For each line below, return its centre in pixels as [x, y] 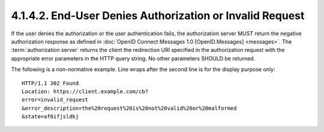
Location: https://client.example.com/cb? [85, 91]
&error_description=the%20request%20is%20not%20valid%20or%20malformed [129, 108]
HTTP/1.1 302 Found [50, 83]
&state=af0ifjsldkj [50, 117]
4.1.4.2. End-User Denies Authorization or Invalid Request [158, 16]
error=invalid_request [55, 100]
